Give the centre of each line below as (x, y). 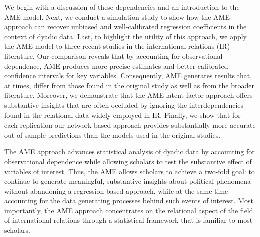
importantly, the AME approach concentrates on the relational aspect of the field (129, 210)
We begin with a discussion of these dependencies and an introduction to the (122, 7)
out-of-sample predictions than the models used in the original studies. (112, 134)
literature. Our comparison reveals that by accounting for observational (113, 55)
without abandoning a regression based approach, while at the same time (116, 191)
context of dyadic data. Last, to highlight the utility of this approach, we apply (125, 36)
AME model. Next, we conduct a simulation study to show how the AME (117, 16)
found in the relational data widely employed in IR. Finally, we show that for (122, 115)
